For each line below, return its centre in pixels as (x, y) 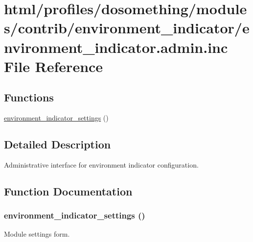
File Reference (54, 66)
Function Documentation (68, 191)
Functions (29, 97)
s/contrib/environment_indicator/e (127, 28)
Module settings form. (37, 233)
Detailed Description (57, 144)
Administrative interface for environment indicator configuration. (101, 164)
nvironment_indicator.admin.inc (116, 47)
